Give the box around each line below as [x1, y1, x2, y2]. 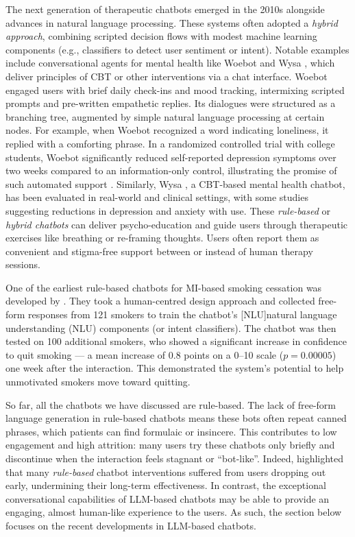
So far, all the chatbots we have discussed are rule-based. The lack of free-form [5, 397, 336, 411]
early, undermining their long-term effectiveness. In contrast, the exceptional [5, 478, 326, 492]
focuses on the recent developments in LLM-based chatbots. [5, 518, 256, 532]
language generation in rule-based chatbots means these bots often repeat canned [5, 411, 347, 425]
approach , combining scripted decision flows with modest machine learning [5, 29, 317, 43]
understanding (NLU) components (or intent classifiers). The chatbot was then [5, 320, 336, 335]
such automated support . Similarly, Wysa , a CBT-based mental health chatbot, [5, 176, 345, 191]
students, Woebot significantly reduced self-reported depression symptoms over [5, 150, 336, 164]
